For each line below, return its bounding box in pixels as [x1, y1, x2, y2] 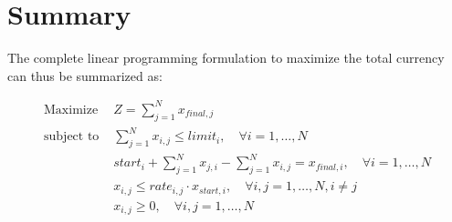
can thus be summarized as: [7, 66, 163, 85]
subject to [44, 130, 100, 144]
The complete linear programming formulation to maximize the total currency [7, 48, 445, 67]
